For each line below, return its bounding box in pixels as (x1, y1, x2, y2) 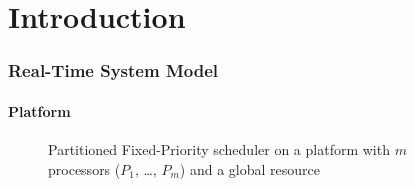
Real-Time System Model (8, 58, 219, 83)
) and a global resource (179, 158, 320, 179)
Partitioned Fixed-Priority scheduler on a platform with (48, 139, 390, 160)
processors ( (48, 158, 121, 179)
